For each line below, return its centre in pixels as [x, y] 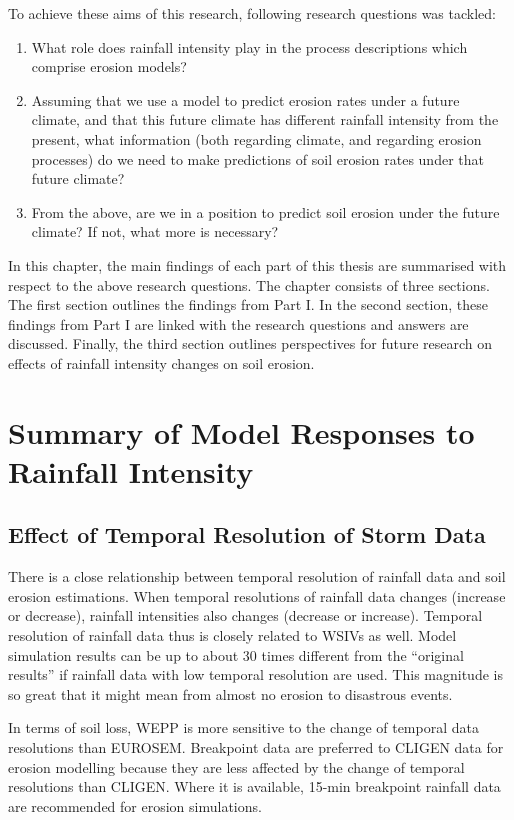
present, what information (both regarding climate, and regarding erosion [256, 138]
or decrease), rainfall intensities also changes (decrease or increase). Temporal [245, 615]
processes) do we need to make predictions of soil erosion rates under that [257, 158]
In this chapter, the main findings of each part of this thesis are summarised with [257, 264]
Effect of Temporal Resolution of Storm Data [247, 534]
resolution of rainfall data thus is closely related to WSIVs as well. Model [232, 635]
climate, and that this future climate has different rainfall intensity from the [265, 119]
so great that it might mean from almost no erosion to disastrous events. [230, 693]
